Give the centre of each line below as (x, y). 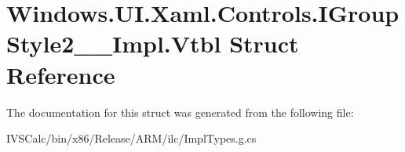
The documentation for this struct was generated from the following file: (180, 112)
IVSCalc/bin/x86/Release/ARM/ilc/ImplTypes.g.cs (131, 138)
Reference (61, 74)
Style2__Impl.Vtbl (114, 43)
